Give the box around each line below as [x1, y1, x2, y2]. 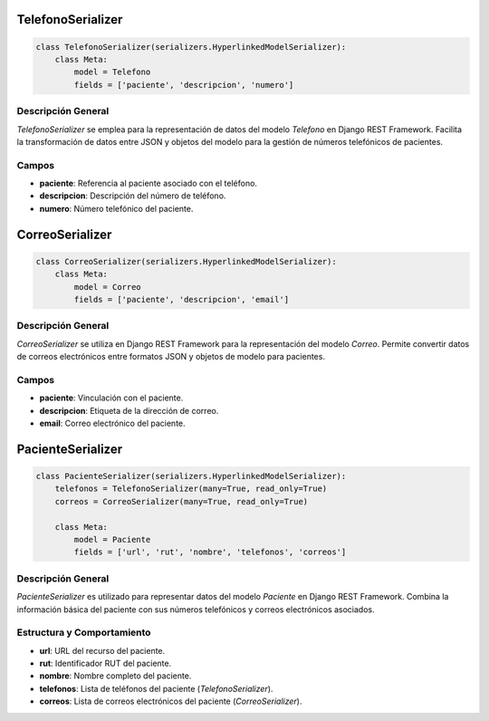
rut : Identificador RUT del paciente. [39, 658, 172, 669]
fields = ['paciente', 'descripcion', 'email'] [73, 294, 290, 304]
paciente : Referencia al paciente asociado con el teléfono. [39, 178, 258, 189]
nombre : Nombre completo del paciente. [39, 670, 192, 681]
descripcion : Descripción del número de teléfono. [39, 190, 226, 201]
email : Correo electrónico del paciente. [39, 418, 186, 429]
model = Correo [73, 282, 142, 292]
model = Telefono [73, 67, 151, 77]
